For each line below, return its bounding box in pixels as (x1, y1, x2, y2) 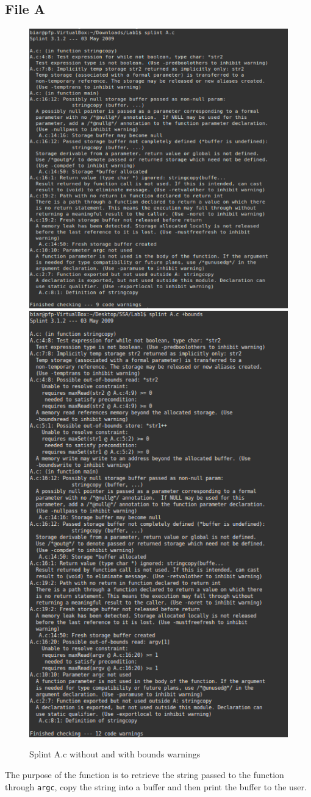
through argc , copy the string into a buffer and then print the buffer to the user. (5, 780, 307, 793)
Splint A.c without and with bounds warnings (29, 748, 201, 760)
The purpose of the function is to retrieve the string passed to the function (5, 768, 284, 781)
